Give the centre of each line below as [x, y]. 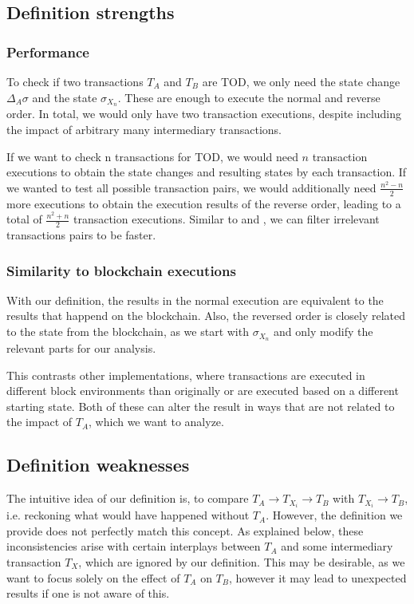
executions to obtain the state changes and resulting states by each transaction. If [207, 172]
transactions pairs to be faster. [81, 235]
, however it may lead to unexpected [318, 577]
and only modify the [323, 332]
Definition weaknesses [98, 465]
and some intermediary [337, 546]
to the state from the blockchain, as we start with [128, 332]
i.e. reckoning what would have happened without [128, 515]
